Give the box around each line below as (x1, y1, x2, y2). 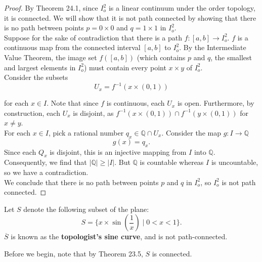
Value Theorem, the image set (4, 52, 97, 62)
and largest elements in (4, 62, 76, 72)
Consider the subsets (4, 72, 68, 82)
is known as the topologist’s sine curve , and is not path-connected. (11, 231, 228, 242)
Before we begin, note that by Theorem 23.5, (4, 248, 143, 258)
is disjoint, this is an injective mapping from (50, 146, 187, 157)
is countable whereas (140, 157, 204, 167)
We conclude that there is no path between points (4, 177, 159, 187)
